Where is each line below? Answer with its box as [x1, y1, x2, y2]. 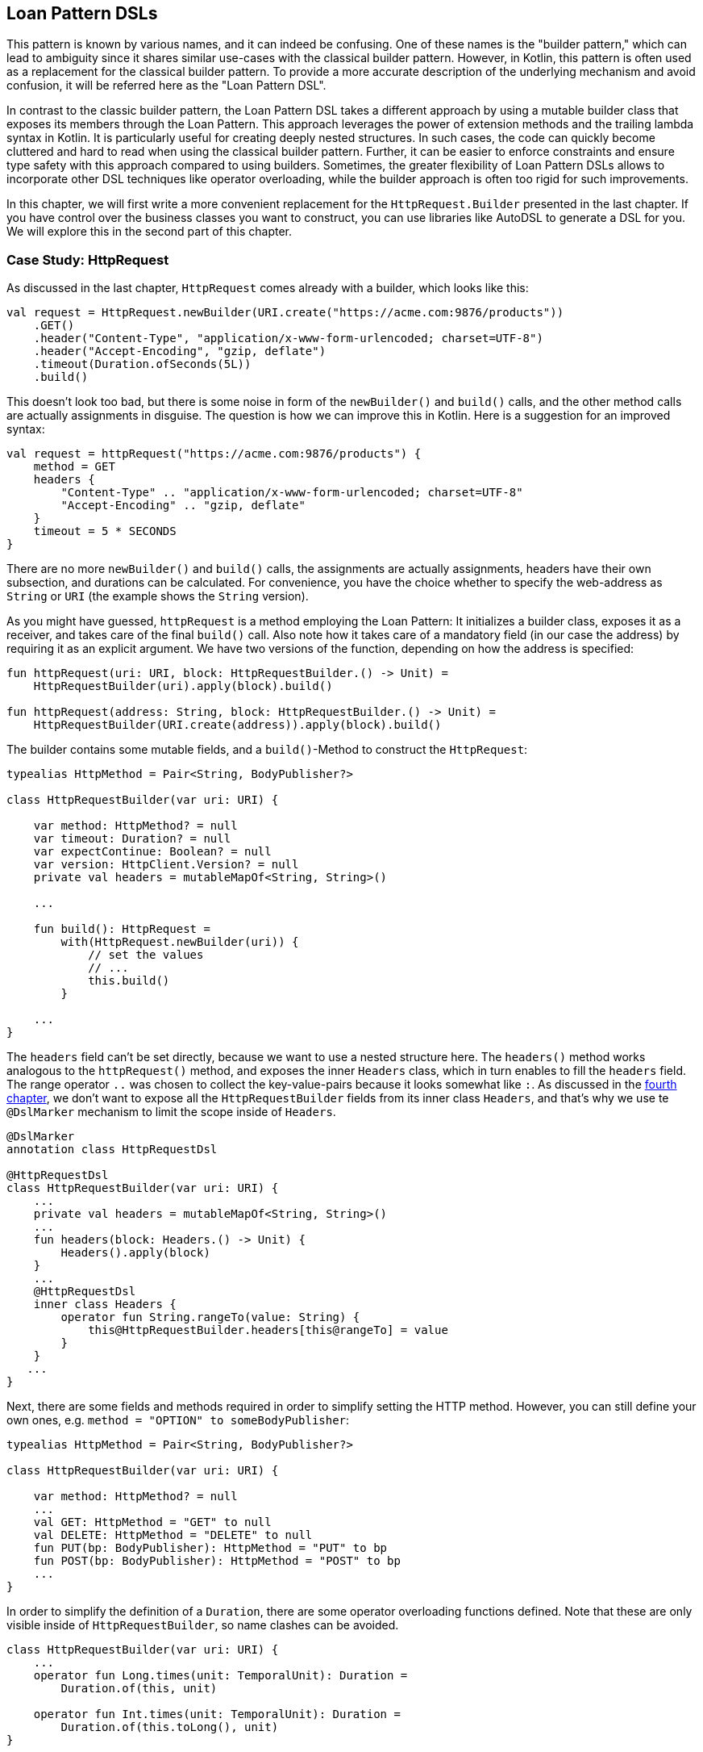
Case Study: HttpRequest [6, 251, 169, 268]
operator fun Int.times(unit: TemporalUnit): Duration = [33, 1708, 401, 1721]
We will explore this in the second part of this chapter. [6, 224, 293, 239]
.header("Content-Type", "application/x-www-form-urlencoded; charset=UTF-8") [33, 332, 543, 345]
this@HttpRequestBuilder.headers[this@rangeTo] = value [88, 1323, 448, 1337]
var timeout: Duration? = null [33, 832, 231, 846]
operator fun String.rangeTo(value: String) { [60, 1311, 360, 1324]
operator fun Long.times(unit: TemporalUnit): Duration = [33, 1669, 408, 1683]
